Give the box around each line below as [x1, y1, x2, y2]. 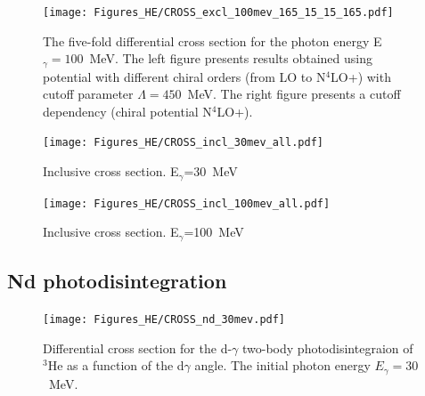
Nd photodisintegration [7, 267, 227, 295]
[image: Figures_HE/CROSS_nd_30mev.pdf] [43, 312, 286, 326]
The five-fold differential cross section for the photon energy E [43, 31, 382, 50]
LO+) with [331, 67, 391, 85]
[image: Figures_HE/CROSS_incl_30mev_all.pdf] [43, 136, 323, 150]
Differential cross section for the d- [43, 338, 233, 357]
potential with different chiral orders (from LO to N [43, 67, 326, 85]
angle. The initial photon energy [194, 356, 371, 375]
